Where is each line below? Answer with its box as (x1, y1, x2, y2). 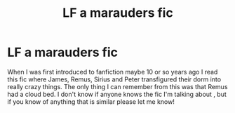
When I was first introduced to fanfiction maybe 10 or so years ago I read (7, 67, 218, 76)
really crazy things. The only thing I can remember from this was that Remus (7, 82, 228, 91)
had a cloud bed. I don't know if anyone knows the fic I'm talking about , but (7, 90, 227, 98)
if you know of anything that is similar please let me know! (7, 97, 175, 106)
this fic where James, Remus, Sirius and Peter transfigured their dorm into (7, 75, 222, 84)
